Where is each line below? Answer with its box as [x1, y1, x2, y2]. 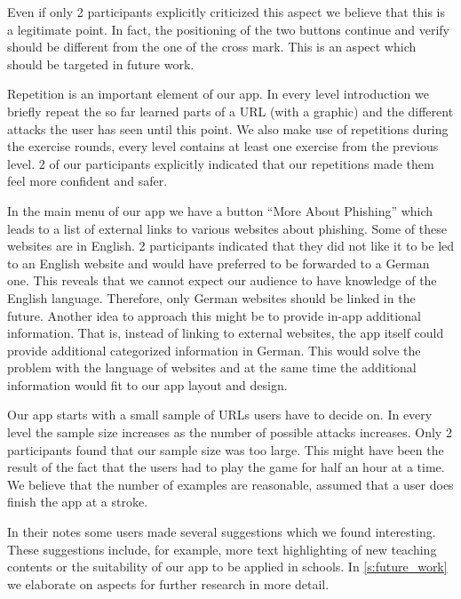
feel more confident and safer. [7, 172, 168, 190]
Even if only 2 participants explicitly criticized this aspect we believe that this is [7, 3, 445, 20]
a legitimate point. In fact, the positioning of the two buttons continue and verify [7, 20, 450, 38]
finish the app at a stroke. [7, 492, 148, 511]
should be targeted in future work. [7, 54, 195, 73]
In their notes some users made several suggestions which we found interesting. [7, 523, 436, 541]
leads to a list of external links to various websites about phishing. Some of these [7, 219, 447, 237]
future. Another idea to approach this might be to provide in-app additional [7, 306, 421, 324]
